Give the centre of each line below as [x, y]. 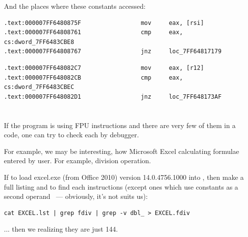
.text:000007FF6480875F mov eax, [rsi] [104, 23]
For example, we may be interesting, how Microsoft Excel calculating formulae [122, 151]
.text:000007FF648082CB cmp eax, [94, 77]
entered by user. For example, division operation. [77, 161]
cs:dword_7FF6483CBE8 [39, 42]
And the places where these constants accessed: [75, 6]
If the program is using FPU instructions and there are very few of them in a [120, 125]
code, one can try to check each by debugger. [72, 135]
